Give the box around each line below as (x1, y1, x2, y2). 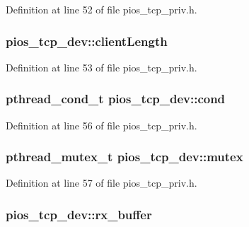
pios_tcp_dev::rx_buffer (6, 205, 152, 223)
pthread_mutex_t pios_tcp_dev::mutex (6, 148, 243, 165)
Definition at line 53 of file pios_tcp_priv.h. (6, 59, 197, 74)
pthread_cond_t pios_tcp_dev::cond (6, 90, 226, 107)
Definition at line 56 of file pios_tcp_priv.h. (6, 117, 197, 132)
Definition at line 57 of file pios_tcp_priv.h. (6, 175, 197, 190)
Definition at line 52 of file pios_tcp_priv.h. (6, 2, 197, 16)
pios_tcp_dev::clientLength (6, 32, 168, 50)
